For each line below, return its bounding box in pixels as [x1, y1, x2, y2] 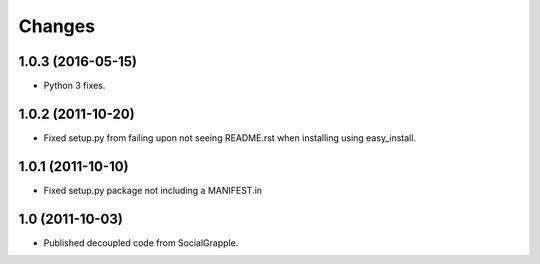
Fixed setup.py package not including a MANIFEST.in [43, 184, 263, 196]
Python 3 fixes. [43, 80, 106, 92]
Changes [18, 15, 95, 37]
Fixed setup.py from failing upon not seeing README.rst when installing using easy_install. [43, 131, 417, 144]
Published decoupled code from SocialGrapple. [43, 236, 239, 249]
